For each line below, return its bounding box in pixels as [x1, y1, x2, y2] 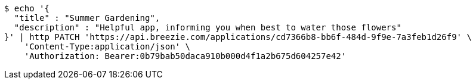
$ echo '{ [4, 4, 50, 13]
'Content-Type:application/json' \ [24, 42, 190, 51]
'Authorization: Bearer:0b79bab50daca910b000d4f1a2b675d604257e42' [24, 51, 347, 61]
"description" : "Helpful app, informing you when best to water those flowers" [14, 23, 401, 32]
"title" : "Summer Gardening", [14, 13, 160, 23]
